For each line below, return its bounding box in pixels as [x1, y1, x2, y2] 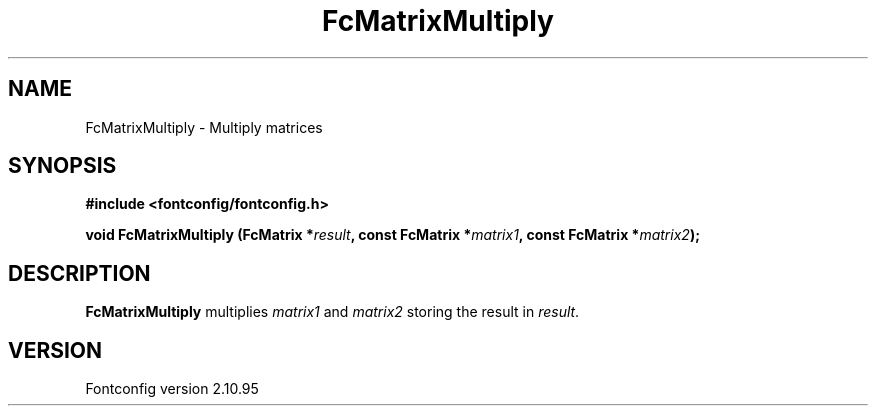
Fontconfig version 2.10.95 [85, 380, 259, 398]
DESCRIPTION [8, 260, 151, 286]
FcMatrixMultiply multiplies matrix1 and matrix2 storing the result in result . [85, 303, 580, 321]
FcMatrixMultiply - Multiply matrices [85, 118, 323, 136]
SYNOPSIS [8, 153, 117, 179]
